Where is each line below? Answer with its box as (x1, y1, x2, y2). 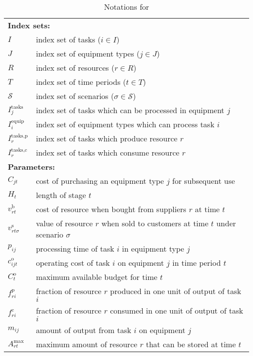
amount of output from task (36, 324, 131, 336)
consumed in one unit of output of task (110, 305, 243, 316)
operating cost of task (36, 257, 110, 268)
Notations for (104, 1, 149, 12)
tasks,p (11, 133, 28, 139)
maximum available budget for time (36, 271, 158, 282)
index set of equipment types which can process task (36, 119, 215, 130)
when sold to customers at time (101, 218, 209, 229)
